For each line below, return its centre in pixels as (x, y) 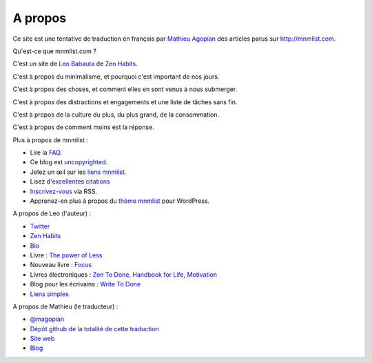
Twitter (40, 226)
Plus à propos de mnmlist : (51, 140)
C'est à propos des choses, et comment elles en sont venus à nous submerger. (125, 89)
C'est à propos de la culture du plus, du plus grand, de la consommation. (116, 115)
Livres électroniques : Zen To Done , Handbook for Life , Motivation (123, 274)
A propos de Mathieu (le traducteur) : (65, 306)
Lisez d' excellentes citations (70, 181)
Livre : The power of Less (66, 255)
